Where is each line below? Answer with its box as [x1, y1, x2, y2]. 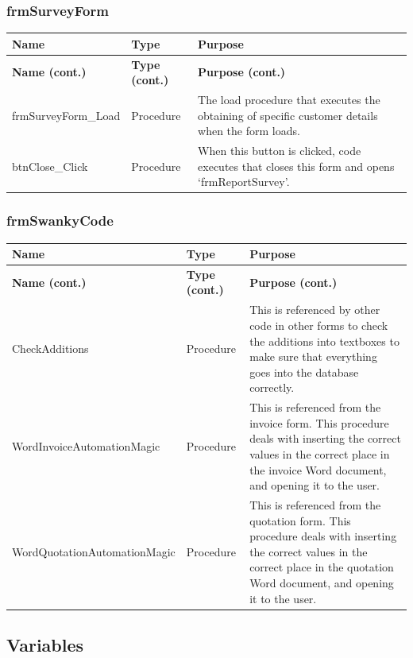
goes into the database [249, 363, 359, 380]
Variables [6, 632, 84, 656]
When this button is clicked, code [198, 142, 361, 159]
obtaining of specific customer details [198, 106, 378, 123]
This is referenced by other [249, 301, 380, 318]
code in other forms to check [249, 316, 388, 333]
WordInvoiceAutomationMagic [12, 438, 160, 455]
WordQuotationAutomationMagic [12, 543, 176, 559]
